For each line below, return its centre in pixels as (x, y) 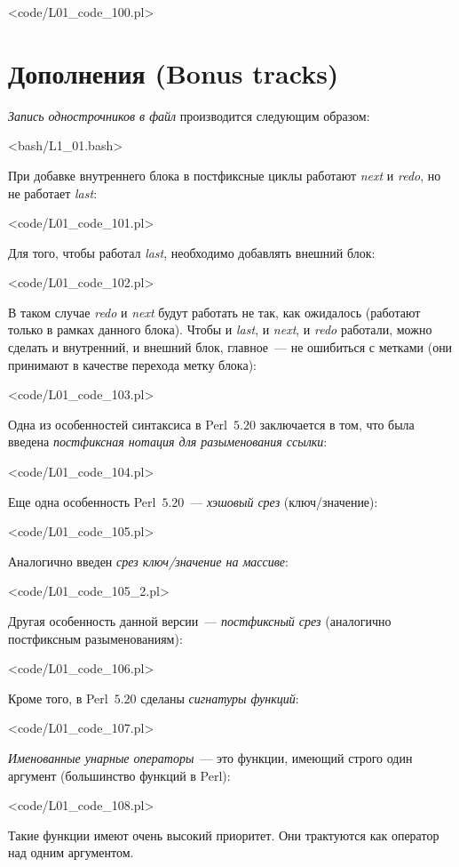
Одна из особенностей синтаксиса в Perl (118, 424)
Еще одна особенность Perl (82, 501)
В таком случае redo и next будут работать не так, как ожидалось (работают (214, 312)
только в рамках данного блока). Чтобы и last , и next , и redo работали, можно (220, 329)
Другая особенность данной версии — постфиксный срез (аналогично (200, 621)
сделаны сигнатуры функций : (220, 698)
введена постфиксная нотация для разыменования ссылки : (168, 442)
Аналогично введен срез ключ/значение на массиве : (148, 561)
